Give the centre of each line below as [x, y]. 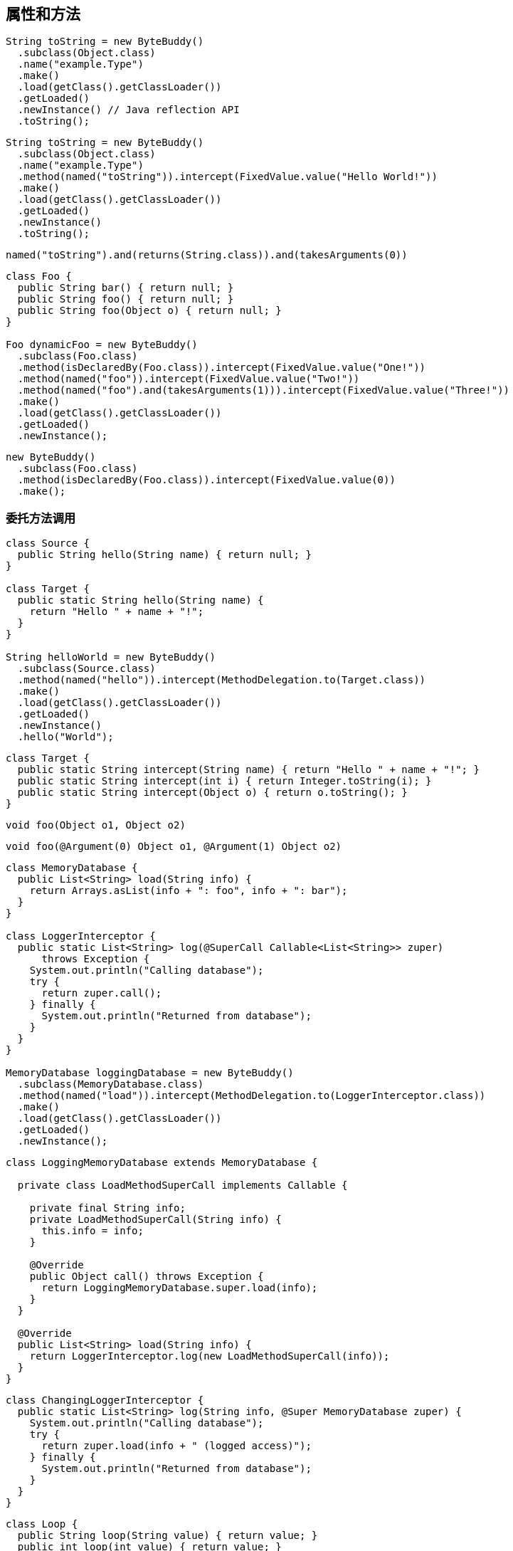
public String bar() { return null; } [126, 288]
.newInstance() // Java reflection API [128, 110]
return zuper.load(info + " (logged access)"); [176, 1446]
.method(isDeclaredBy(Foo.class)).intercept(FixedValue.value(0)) [206, 480]
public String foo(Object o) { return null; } [149, 311]
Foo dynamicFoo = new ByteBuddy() [102, 345]
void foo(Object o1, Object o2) [96, 825]
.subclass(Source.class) [86, 669]
